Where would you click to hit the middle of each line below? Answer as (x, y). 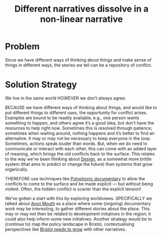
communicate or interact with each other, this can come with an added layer (81, 148)
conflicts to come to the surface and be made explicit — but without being (79, 184)
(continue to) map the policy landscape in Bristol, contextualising (70, 224)
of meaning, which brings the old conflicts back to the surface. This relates (80, 154)
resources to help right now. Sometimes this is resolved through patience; (79, 128)
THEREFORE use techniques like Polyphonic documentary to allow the (75, 178)
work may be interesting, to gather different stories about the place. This (77, 208)
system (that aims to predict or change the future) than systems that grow (79, 164)
